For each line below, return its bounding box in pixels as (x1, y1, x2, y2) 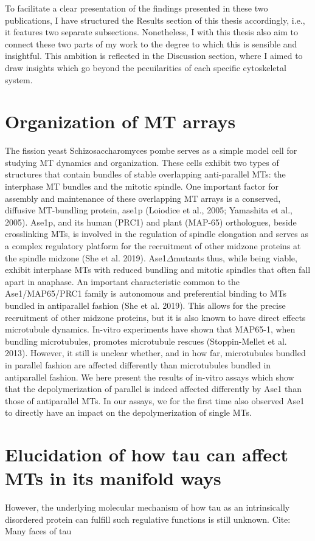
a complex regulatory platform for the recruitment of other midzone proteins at (5, 239, 301, 252)
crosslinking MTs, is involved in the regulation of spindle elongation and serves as (5, 227, 308, 240)
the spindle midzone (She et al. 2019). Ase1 (5, 251, 167, 264)
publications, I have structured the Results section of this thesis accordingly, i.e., (5, 13, 305, 26)
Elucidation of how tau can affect (5, 442, 289, 467)
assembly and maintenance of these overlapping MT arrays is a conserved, (5, 191, 281, 204)
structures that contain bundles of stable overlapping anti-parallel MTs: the (5, 168, 286, 181)
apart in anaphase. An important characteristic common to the (5, 275, 240, 288)
